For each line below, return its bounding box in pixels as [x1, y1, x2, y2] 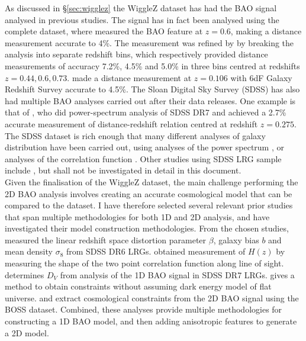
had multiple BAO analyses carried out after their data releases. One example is [5, 94, 296, 107]
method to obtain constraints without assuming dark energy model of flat [5, 280, 272, 292]
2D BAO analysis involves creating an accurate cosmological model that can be [5, 187, 292, 200]
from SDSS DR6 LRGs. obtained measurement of [66, 245, 246, 258]
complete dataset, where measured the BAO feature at [5, 25, 203, 37]
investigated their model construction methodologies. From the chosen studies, [5, 222, 289, 234]
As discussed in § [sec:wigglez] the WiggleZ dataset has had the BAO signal [5, 2, 277, 14]
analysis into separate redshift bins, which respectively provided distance [5, 48, 268, 60]
